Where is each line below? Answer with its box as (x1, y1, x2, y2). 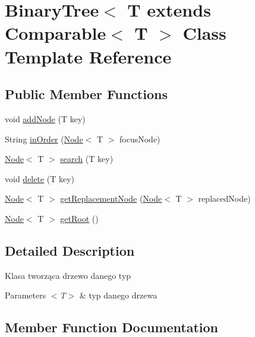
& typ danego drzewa (79, 289, 158, 301)
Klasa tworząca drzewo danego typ (5, 269, 131, 281)
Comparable (5, 21, 106, 45)
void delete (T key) (5, 172, 75, 185)
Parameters (5, 289, 46, 301)
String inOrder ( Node (5, 132, 83, 145)
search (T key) (60, 152, 114, 165)
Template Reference (5, 44, 172, 68)
